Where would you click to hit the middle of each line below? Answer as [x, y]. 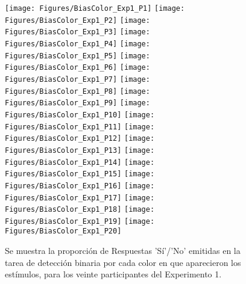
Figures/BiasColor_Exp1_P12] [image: [80, 139]
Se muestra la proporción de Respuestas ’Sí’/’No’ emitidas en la [123, 251]
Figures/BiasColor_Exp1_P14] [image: [80, 162]
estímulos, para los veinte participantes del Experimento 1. [113, 274]
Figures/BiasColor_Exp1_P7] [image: [77, 79]
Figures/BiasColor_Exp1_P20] [63, 231]
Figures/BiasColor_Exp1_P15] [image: [80, 174]
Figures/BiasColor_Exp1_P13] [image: [80, 150]
